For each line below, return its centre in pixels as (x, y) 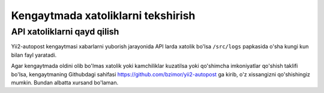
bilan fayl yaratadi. (34, 55)
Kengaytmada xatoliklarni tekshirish (103, 15)
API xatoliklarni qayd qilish (65, 32)
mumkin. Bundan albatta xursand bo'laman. (65, 82)
